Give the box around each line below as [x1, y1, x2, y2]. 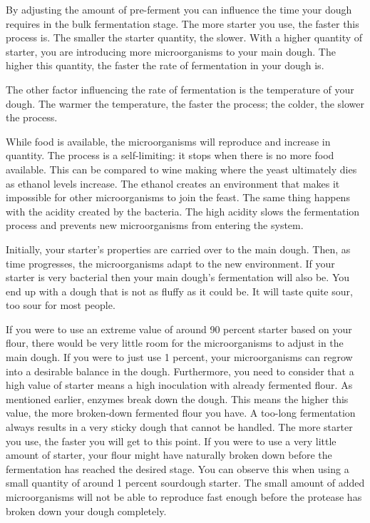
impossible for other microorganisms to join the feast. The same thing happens [6, 190, 350, 205]
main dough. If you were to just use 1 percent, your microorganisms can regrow [6, 350, 353, 365]
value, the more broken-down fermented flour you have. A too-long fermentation [6, 405, 356, 420]
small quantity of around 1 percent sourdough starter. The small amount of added [6, 475, 365, 490]
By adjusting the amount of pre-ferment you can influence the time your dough [6, 2, 352, 16]
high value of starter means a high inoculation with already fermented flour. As [6, 377, 353, 392]
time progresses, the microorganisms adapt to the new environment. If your [6, 255, 335, 270]
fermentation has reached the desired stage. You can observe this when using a [6, 461, 349, 476]
